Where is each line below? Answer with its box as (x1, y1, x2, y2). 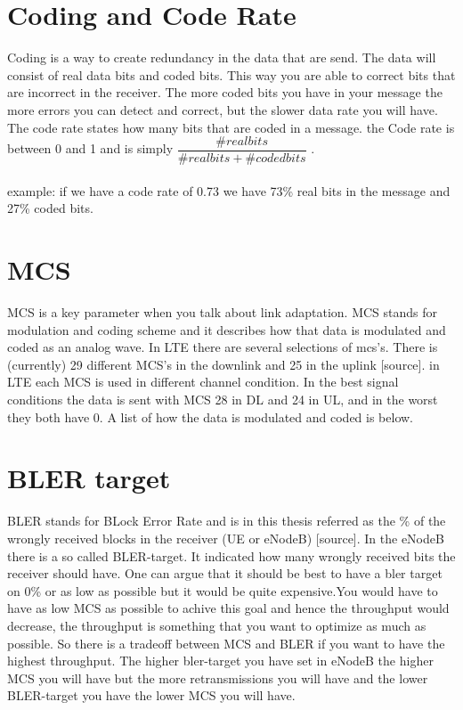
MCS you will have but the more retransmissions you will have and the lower (7, 668, 428, 687)
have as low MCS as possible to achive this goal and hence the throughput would (7, 599, 450, 617)
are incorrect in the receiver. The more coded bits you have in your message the (7, 83, 443, 102)
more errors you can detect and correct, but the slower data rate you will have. (7, 100, 438, 118)
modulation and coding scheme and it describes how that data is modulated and (7, 320, 446, 339)
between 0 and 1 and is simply (7, 139, 174, 158)
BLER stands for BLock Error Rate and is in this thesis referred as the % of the (7, 511, 446, 530)
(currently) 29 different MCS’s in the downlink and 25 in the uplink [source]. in (7, 355, 440, 373)
